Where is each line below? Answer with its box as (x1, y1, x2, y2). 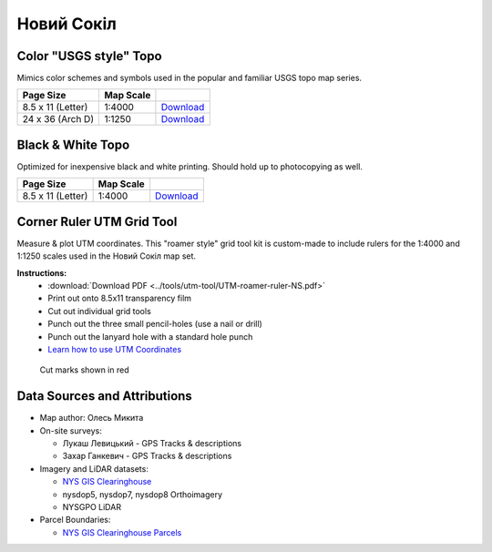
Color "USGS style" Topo (16, 48, 163, 64)
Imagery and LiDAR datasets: (39, 463, 149, 474)
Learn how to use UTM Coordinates (47, 344, 182, 354)
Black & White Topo (16, 137, 130, 152)
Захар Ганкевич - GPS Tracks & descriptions (62, 451, 232, 462)
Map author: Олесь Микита (39, 413, 144, 424)
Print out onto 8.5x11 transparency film (47, 292, 191, 304)
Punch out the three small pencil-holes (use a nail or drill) (47, 319, 263, 330)
